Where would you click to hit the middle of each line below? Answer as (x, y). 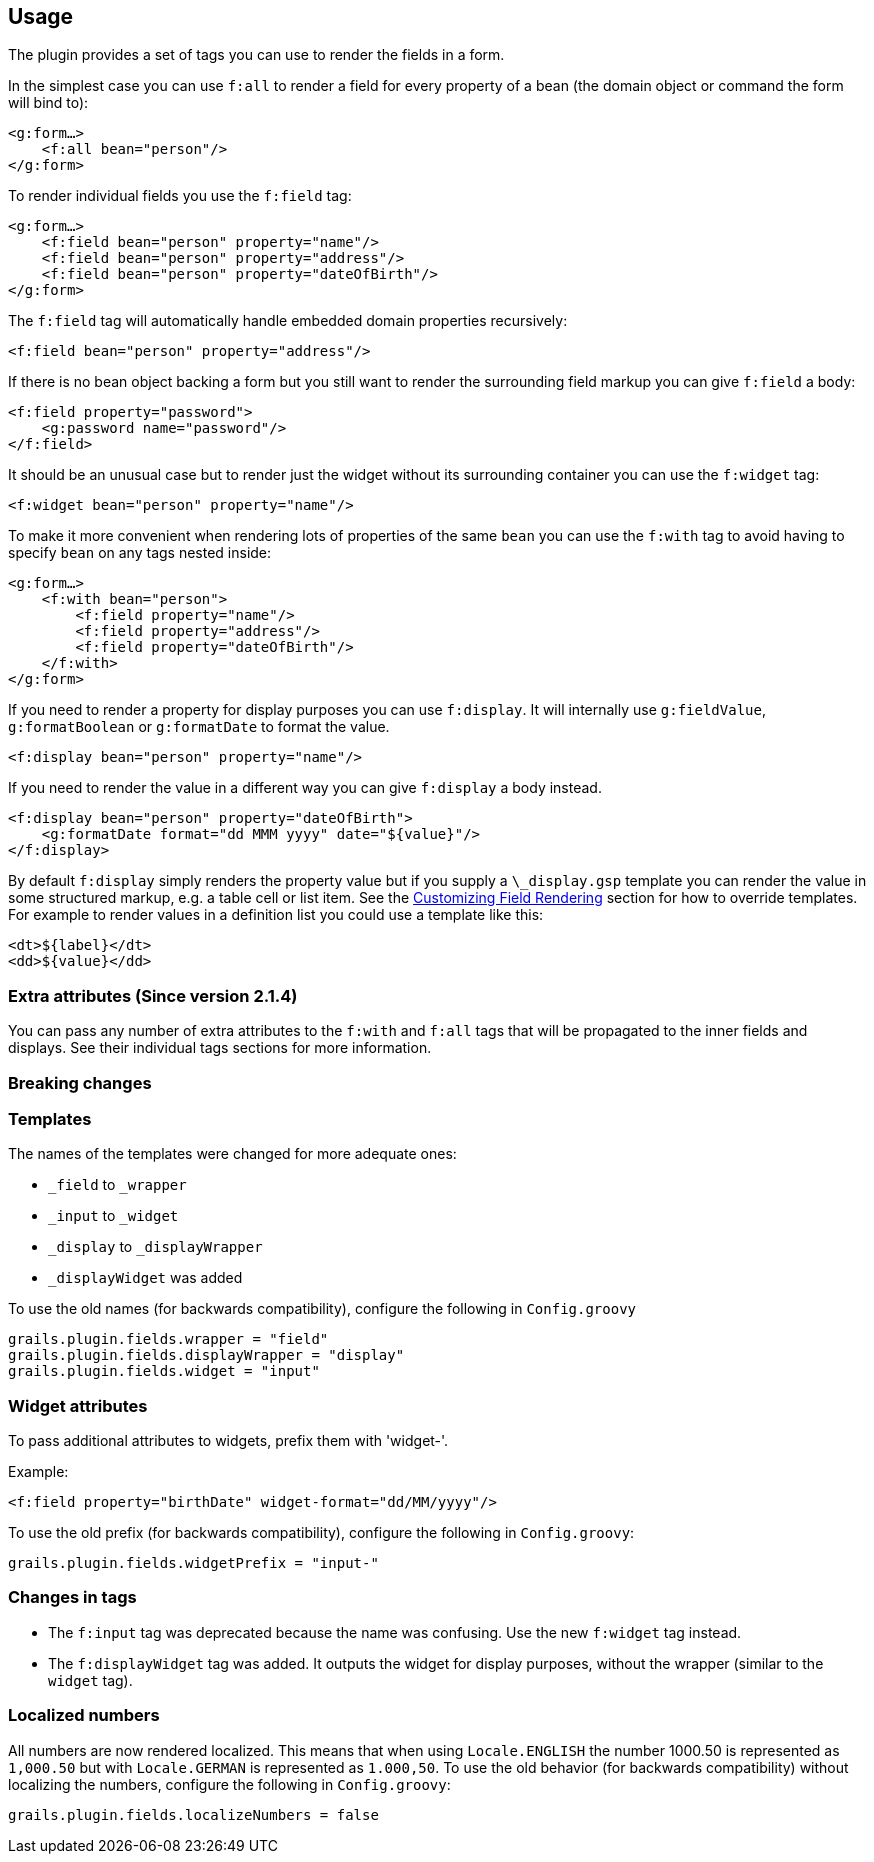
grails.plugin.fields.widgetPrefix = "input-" (193, 1563)
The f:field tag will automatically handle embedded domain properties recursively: (288, 321)
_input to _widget (113, 1216)
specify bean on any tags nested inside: (140, 553)
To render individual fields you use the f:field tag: (180, 196)
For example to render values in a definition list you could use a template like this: (276, 915)
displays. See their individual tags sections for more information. (220, 1048)
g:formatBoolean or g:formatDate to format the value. (199, 727)
